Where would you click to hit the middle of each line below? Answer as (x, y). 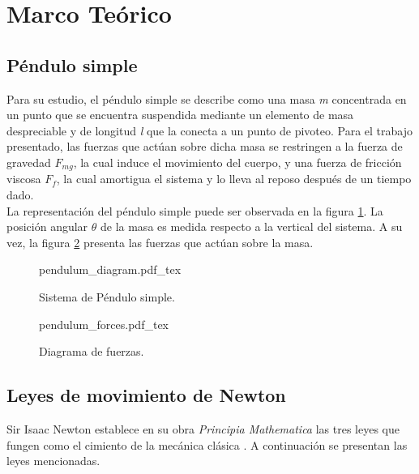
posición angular (47, 226)
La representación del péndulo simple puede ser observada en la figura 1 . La (195, 210)
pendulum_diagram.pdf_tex (110, 269)
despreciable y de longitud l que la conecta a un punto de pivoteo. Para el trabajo (210, 130)
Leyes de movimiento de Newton (146, 395)
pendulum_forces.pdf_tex (104, 324)
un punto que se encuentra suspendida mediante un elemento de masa (180, 115)
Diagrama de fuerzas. (92, 351)
